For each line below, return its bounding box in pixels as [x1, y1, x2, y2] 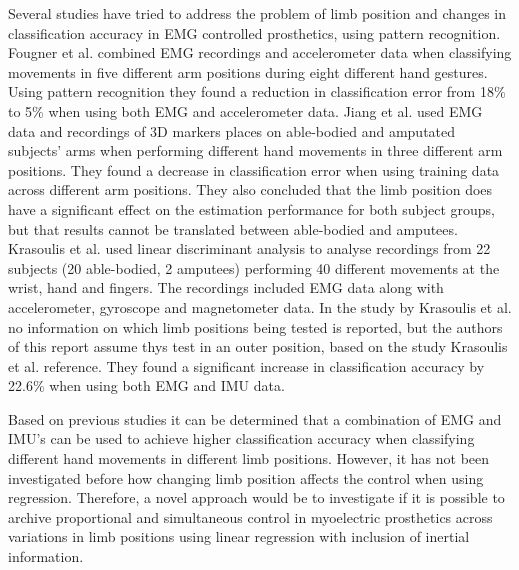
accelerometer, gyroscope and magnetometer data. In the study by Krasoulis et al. [8, 296, 512, 317]
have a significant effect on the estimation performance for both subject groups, [8, 198, 495, 219]
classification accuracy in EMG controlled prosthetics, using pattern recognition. [8, 22, 501, 43]
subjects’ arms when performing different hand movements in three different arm [8, 140, 503, 161]
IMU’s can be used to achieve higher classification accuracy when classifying [8, 428, 475, 449]
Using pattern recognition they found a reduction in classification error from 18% [8, 81, 506, 102]
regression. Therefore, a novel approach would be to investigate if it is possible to [8, 487, 505, 508]
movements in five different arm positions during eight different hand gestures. [8, 61, 488, 82]
